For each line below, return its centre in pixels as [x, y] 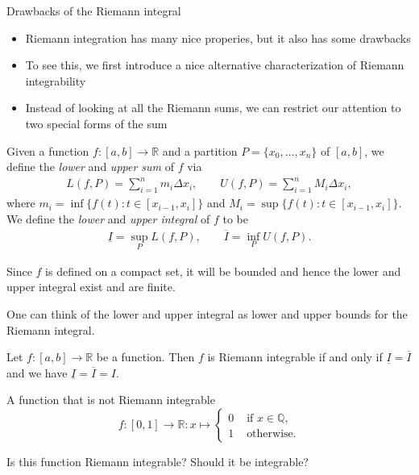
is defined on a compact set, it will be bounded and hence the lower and [223, 271]
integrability [56, 80]
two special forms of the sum [96, 123]
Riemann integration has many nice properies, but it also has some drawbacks [218, 37]
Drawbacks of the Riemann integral [94, 10]
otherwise [270, 433]
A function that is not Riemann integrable [111, 400]
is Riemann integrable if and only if [295, 357]
